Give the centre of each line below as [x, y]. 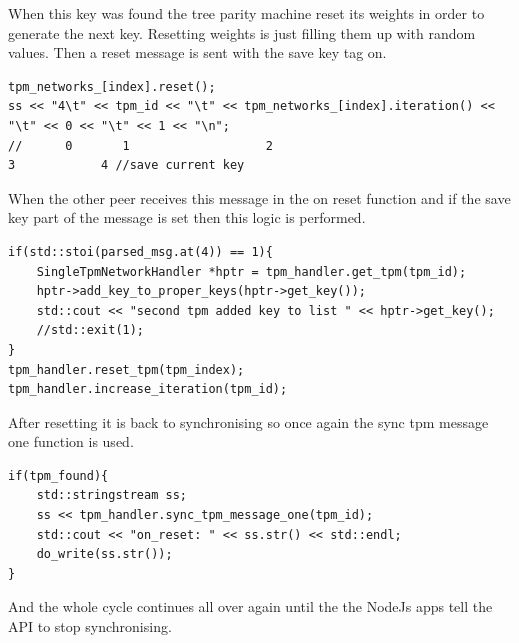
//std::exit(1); [90, 330]
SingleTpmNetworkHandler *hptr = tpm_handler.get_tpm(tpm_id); [251, 271]
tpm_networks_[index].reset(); [112, 86]
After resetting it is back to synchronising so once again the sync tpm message [248, 421]
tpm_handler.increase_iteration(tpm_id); [148, 389]
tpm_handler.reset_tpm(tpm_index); [126, 369]
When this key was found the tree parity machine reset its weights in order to [246, 13]
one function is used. [71, 441]
